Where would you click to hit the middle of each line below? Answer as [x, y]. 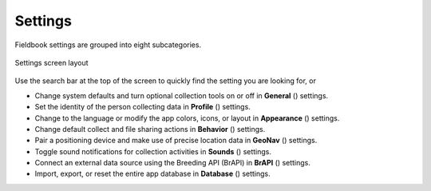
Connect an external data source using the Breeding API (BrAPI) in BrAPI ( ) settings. [173, 163]
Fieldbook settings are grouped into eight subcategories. [108, 45]
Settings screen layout [51, 62]
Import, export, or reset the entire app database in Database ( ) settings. [152, 174]
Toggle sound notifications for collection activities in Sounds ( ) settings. [153, 151]
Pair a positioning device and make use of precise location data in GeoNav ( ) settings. [176, 141]
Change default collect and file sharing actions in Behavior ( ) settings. [150, 129]
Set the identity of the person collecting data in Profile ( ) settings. [142, 107]
